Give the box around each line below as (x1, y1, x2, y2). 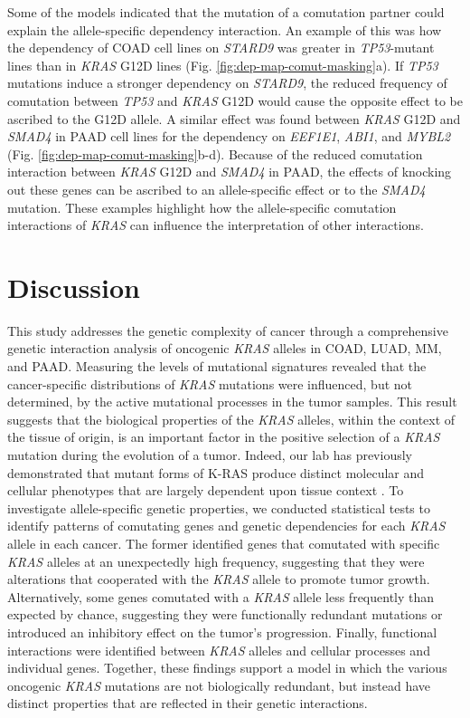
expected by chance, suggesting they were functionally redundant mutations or (7, 605, 443, 624)
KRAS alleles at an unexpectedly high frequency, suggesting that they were (7, 551, 425, 570)
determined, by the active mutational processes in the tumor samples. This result (7, 392, 457, 411)
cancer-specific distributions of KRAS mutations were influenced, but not (7, 374, 413, 393)
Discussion (7, 268, 140, 305)
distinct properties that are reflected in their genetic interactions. (7, 694, 368, 713)
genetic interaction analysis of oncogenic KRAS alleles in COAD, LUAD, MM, (7, 339, 442, 358)
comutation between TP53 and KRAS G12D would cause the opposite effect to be (7, 91, 463, 110)
